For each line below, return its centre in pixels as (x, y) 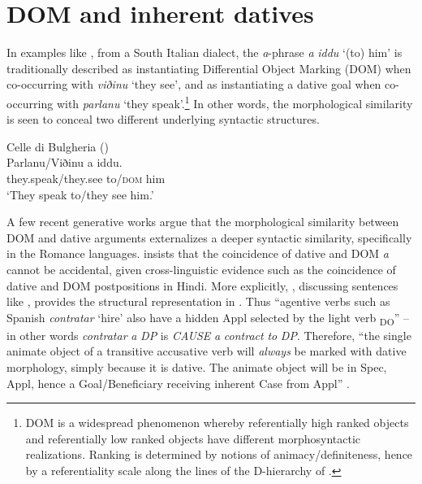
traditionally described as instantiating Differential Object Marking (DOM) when (209, 68)
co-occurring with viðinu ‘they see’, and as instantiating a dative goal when (194, 84)
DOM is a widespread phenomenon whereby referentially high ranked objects (217, 423)
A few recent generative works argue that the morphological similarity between (203, 222)
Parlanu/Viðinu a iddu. (65, 162)
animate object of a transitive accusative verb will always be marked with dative (207, 351)
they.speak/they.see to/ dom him (86, 178)
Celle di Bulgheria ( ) (58, 146)
